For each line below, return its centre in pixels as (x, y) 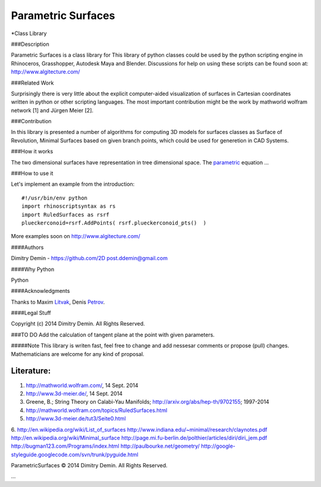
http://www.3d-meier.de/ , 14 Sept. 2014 (74, 394)
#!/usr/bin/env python (55, 198)
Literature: (31, 371)
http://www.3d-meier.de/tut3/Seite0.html (76, 419)
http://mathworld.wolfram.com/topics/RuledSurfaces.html (97, 410)
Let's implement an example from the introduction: (73, 184)
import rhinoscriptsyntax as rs (69, 206)
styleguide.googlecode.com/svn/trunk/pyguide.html (75, 454)
